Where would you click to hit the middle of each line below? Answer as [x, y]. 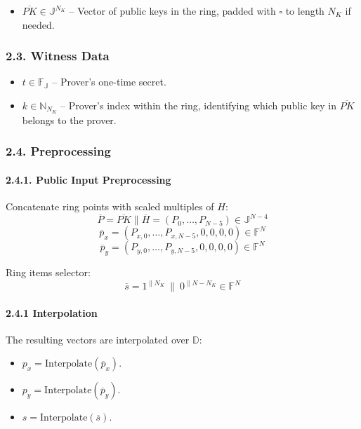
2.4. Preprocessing [58, 151]
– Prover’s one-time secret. [109, 82]
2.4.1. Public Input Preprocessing [88, 179]
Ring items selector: [48, 272]
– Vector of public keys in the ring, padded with [172, 11]
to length [305, 11]
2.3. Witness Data [58, 56]
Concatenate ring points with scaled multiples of [110, 206]
